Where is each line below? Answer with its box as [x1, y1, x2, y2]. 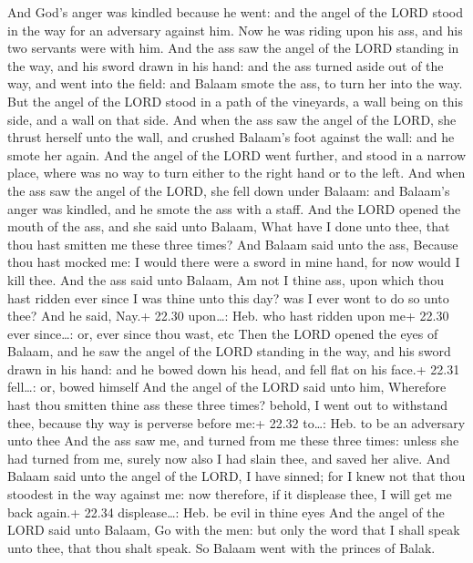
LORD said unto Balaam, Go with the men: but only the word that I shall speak [7, 520, 460, 539]
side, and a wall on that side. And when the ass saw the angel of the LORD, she [7, 109, 457, 128]
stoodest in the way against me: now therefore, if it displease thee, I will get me [7, 485, 452, 504]
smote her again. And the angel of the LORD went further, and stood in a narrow [7, 145, 467, 164]
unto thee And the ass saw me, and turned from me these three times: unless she [7, 431, 459, 450]
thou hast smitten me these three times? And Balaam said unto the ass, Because [7, 234, 458, 253]
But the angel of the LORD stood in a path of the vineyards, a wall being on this [7, 91, 464, 110]
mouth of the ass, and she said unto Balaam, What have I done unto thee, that [7, 217, 450, 236]
